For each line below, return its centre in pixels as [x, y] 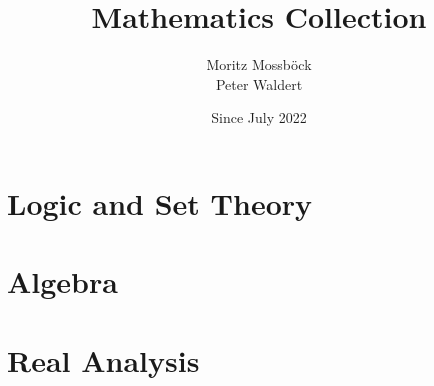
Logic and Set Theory [160, 202]
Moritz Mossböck [259, 64]
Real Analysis [103, 359]
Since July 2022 [259, 117]
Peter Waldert [259, 83]
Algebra [62, 281]
